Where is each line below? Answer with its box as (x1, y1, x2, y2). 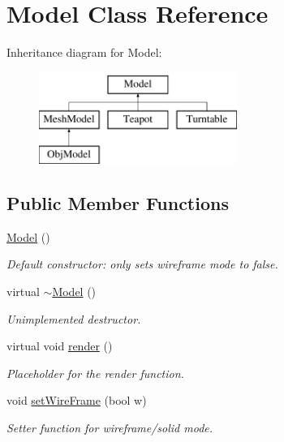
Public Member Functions (6, 191, 229, 216)
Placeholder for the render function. (6, 364, 184, 381)
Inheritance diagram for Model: (6, 44, 162, 61)
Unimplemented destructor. (6, 310, 141, 327)
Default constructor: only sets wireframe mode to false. (6, 255, 278, 272)
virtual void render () (6, 337, 113, 354)
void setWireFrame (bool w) (6, 392, 147, 409)
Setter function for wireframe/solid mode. (6, 419, 213, 436)
